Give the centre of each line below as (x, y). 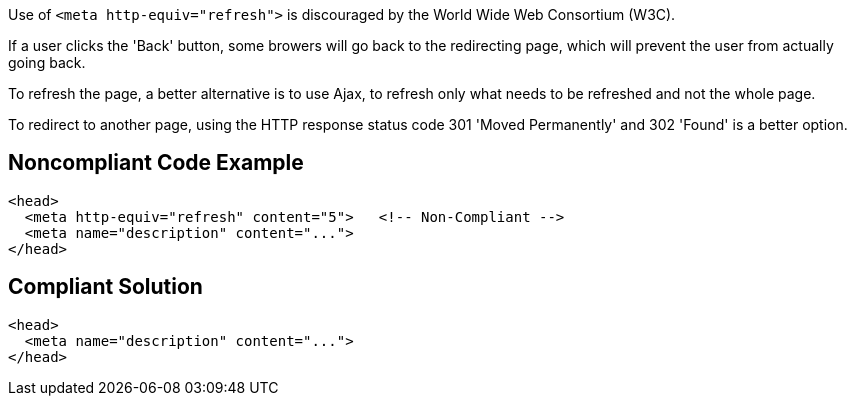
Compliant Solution (105, 287)
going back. (47, 62)
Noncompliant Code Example (156, 163)
